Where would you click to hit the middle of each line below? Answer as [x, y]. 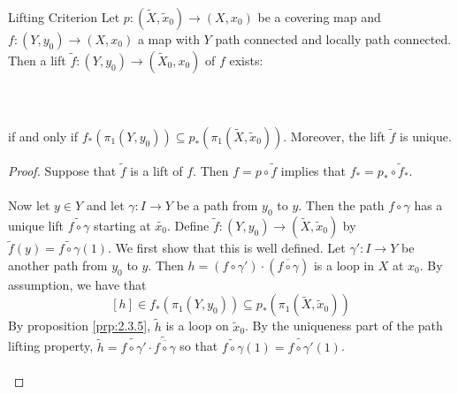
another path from [58, 265]
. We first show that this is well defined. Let [226, 248]
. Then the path [341, 205]
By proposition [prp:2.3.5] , [80, 326]
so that [199, 346]
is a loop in [344, 265]
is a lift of [156, 170]
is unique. [426, 136]
